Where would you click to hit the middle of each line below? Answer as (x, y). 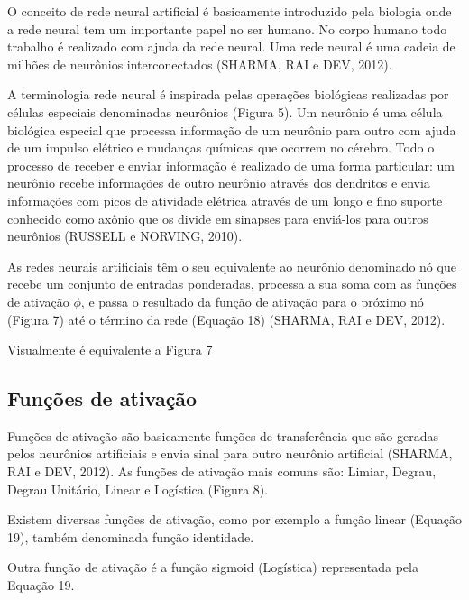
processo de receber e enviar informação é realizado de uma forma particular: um (231, 165)
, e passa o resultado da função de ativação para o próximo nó (252, 301)
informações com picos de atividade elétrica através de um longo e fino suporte (225, 200)
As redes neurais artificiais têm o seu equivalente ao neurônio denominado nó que (232, 266)
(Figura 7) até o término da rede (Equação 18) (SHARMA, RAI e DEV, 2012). (226, 319)
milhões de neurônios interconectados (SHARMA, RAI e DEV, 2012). (200, 64)
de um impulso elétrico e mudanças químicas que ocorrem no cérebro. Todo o (221, 148)
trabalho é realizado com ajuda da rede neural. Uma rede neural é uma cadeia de (231, 46)
